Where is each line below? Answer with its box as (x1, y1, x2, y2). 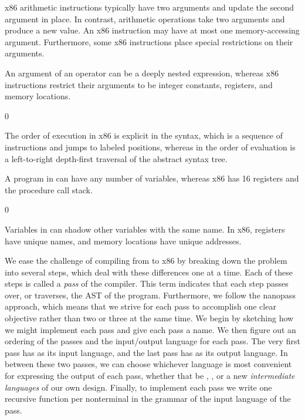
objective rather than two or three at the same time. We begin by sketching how (5, 312, 294, 324)
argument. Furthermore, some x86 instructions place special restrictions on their (5, 35, 293, 48)
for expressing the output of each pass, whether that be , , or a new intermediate (5, 369, 295, 382)
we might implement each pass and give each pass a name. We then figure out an (5, 323, 296, 335)
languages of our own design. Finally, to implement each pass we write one (5, 381, 272, 393)
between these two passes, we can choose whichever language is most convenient (5, 358, 292, 370)
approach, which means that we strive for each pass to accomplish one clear (5, 300, 276, 313)
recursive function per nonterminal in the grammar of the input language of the (5, 392, 291, 405)
